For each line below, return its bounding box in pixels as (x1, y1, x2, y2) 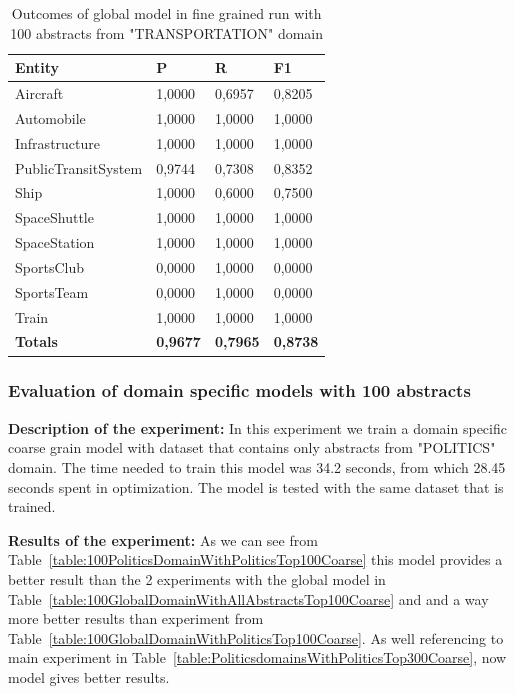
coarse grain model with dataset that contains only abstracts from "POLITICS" (8, 437, 496, 458)
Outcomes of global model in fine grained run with (11, 3, 322, 23)
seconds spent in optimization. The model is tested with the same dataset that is (8, 476, 504, 497)
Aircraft (15, 83, 64, 104)
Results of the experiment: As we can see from (8, 529, 318, 550)
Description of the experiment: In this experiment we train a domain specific (8, 417, 507, 438)
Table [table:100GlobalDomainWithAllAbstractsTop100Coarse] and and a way (8, 588, 489, 609)
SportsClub (15, 256, 84, 277)
